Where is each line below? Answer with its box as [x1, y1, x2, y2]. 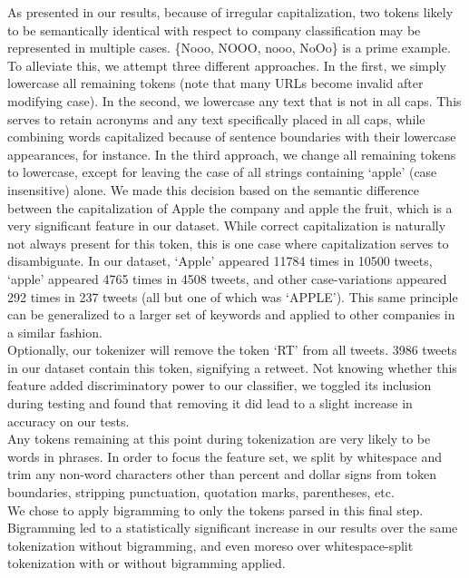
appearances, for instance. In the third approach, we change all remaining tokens [7, 144, 456, 163]
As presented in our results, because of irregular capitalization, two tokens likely [7, 3, 454, 21]
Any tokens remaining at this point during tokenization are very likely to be [7, 429, 431, 448]
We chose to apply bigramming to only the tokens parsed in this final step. [7, 500, 424, 519]
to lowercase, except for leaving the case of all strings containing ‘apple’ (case [7, 162, 437, 181]
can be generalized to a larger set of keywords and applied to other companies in [7, 305, 455, 324]
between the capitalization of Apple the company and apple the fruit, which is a [7, 198, 453, 217]
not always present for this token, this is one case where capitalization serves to [7, 233, 449, 252]
